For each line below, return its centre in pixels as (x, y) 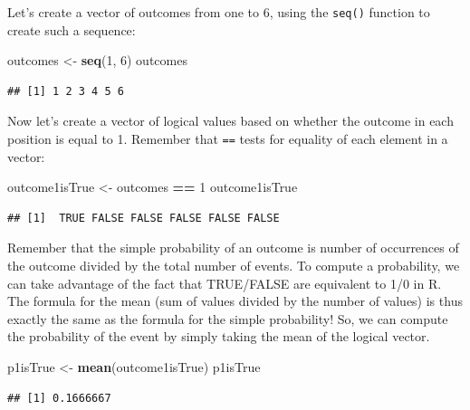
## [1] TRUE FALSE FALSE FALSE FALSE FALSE (144, 218)
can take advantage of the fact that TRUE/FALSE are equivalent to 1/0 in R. (225, 283)
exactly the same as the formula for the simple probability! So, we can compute (228, 318)
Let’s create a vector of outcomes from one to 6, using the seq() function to (219, 12)
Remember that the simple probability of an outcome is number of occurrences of (233, 248)
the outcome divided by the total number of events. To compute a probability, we (234, 266)
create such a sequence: (72, 29)
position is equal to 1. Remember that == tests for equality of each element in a (228, 139)
